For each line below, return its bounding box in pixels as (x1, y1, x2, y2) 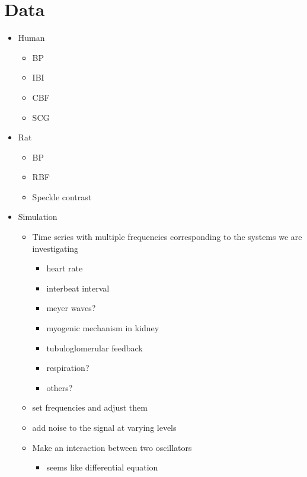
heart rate (46, 262, 83, 274)
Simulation (18, 210, 57, 223)
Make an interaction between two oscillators (32, 441, 192, 453)
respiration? (46, 361, 89, 374)
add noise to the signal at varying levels (32, 421, 177, 433)
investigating (32, 242, 79, 254)
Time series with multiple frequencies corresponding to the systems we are (32, 231, 302, 243)
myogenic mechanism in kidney (46, 322, 159, 334)
